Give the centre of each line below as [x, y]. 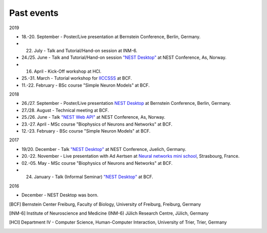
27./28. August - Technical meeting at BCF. [65, 110]
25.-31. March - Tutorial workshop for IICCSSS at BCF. [77, 78]
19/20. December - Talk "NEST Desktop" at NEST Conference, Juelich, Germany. [104, 149]
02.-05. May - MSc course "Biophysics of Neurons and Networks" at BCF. [97, 163]
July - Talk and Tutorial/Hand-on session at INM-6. [86, 50]
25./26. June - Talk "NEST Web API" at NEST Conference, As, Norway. [93, 117]
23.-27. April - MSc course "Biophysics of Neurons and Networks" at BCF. [97, 124]
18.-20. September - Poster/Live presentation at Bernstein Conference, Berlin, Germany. [111, 37]
